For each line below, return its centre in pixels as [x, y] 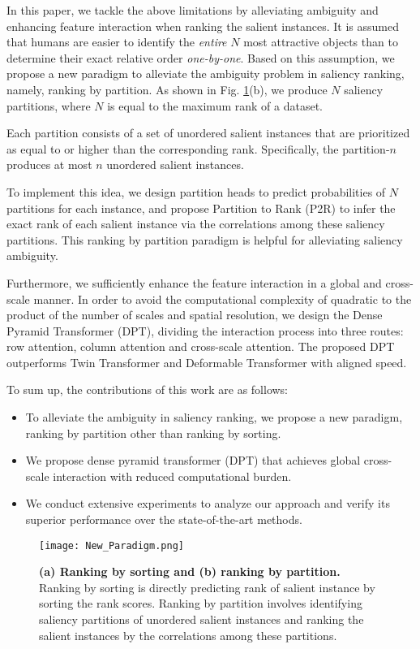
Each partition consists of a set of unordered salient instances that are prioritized [208, 133]
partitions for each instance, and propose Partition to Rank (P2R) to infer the [201, 208]
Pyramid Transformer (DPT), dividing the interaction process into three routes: [205, 330]
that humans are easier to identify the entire [117, 42]
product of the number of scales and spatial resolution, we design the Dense [195, 315]
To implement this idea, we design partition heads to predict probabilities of [196, 191]
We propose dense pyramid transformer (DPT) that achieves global [193, 460]
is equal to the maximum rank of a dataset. [215, 105]
